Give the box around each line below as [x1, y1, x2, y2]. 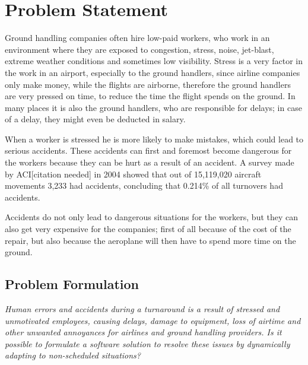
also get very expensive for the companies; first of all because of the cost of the [5, 223, 291, 235]
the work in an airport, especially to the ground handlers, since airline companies [5, 66, 300, 78]
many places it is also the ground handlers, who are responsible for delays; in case [5, 101, 302, 113]
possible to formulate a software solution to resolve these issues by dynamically [5, 337, 290, 350]
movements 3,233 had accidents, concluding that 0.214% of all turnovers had [5, 179, 283, 192]
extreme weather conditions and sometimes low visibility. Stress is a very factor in [5, 55, 303, 67]
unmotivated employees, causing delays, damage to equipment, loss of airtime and [5, 314, 301, 326]
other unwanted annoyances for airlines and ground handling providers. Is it [5, 326, 282, 338]
